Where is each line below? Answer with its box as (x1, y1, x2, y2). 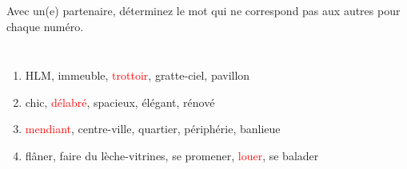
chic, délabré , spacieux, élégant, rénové (25, 93, 215, 110)
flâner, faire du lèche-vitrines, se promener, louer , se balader (25, 147, 319, 163)
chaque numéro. (6, 18, 84, 34)
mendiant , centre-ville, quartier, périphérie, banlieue (25, 120, 281, 137)
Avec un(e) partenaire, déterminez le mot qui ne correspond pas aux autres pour (6, 2, 401, 18)
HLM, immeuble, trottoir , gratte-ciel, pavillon (25, 67, 250, 84)
